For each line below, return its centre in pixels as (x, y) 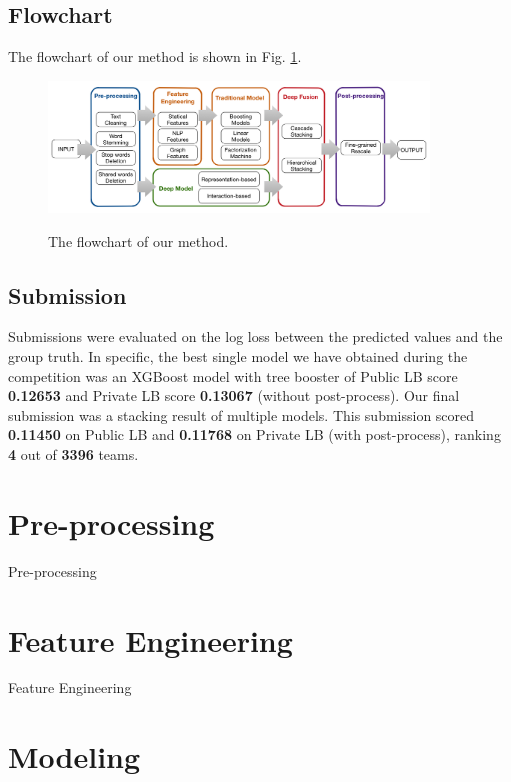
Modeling (74, 756)
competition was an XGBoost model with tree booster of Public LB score (233, 375)
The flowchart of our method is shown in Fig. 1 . (155, 56)
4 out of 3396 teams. (73, 454)
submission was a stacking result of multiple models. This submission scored (241, 414)
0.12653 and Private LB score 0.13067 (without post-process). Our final (234, 395)
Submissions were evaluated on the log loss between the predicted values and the (255, 336)
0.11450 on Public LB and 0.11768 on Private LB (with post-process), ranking (254, 434)
